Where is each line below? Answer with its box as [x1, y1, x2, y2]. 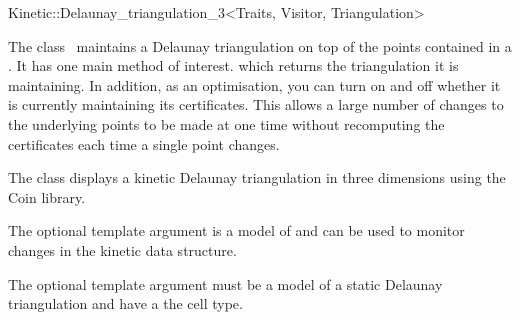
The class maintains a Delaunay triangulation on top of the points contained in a [8, 35, 512, 56]
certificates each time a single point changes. [8, 133, 280, 154]
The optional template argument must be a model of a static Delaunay [8, 273, 443, 294]
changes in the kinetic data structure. [8, 239, 237, 260]
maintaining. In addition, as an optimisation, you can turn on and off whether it [8, 74, 501, 95]
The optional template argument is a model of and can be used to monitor [8, 220, 465, 241]
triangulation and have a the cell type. [8, 293, 243, 314]
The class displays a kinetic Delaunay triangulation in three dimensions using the [8, 167, 506, 188]
